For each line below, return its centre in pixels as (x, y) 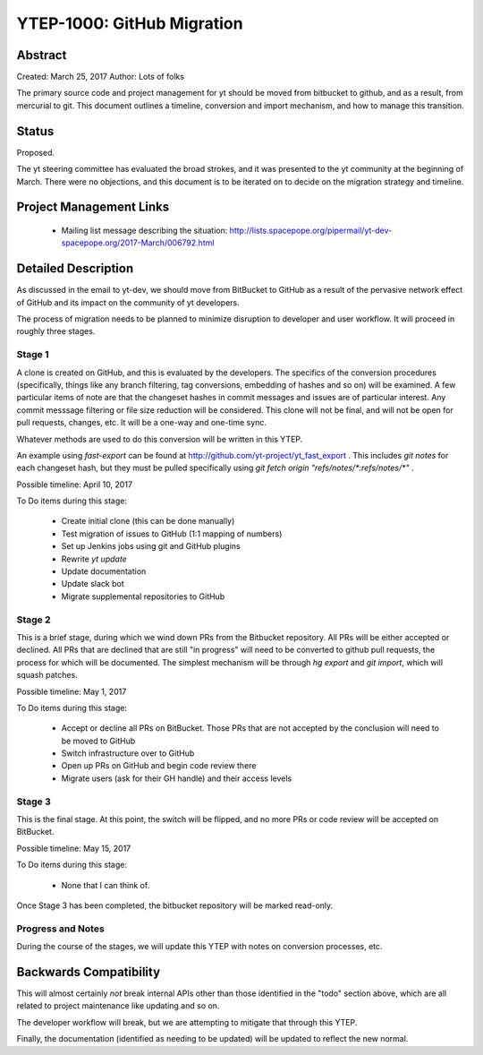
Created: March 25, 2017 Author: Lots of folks (101, 77)
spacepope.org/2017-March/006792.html (138, 243)
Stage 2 (34, 620)
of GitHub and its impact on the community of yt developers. (128, 302)
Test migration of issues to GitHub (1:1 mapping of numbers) (172, 534)
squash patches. (47, 675)
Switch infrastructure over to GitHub (128, 753)
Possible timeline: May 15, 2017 (74, 848)
